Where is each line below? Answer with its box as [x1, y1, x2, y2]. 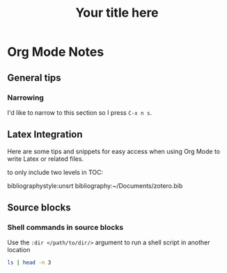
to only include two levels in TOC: [7, 168, 103, 176]
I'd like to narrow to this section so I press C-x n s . [7, 108, 152, 116]
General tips [7, 72, 61, 84]
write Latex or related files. [7, 155, 84, 163]
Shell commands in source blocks [7, 223, 124, 232]
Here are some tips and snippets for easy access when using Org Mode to [7, 147, 221, 155]
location [7, 246, 31, 254]
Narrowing [7, 93, 44, 102]
